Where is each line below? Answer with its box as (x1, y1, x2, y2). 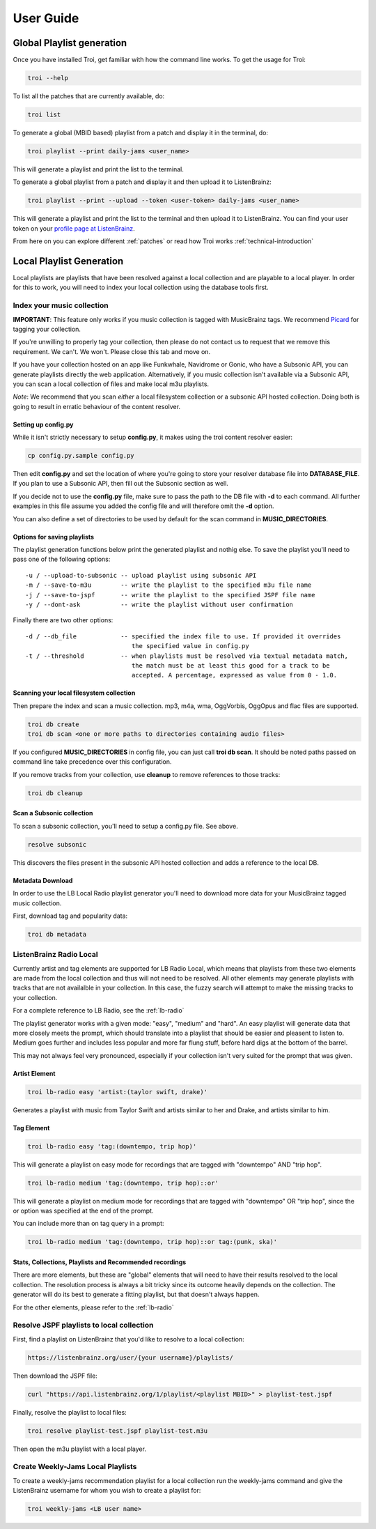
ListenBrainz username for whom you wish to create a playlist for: (13, 1486, 201, 1495)
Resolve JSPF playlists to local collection (13, 1321, 154, 1330)
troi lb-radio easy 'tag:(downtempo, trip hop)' (27, 1142, 197, 1150)
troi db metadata (27, 930, 87, 938)
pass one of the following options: (13, 555, 111, 564)
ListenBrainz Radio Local (13, 950, 99, 960)
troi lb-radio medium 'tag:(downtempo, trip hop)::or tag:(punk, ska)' (27, 1238, 278, 1246)
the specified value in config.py (131, 642, 250, 650)
